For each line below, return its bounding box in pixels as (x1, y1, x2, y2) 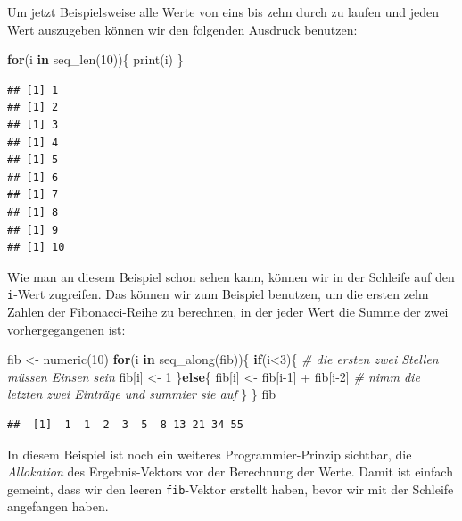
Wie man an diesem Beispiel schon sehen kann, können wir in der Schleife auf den (7, 267, 455, 285)
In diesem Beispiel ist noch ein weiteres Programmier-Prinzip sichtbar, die (7, 444, 412, 463)
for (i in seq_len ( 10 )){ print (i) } (7, 50, 184, 69)
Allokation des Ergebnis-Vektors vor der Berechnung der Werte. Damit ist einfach (7, 462, 453, 481)
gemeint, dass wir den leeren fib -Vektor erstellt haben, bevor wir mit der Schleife (7, 479, 454, 498)
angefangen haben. (7, 497, 109, 516)
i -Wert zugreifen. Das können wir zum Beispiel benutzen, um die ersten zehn (7, 285, 429, 303)
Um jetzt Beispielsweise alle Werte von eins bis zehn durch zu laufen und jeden (7, 3, 440, 21)
